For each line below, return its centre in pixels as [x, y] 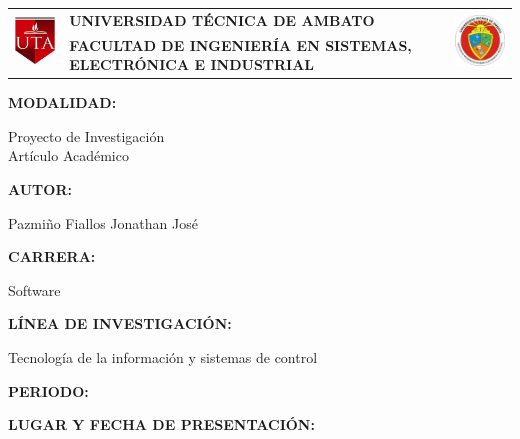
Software [34, 289]
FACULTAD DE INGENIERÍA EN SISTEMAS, [240, 44]
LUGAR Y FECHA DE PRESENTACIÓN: [161, 424]
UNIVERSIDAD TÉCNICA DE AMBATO [222, 19]
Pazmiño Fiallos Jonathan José [103, 222]
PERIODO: [48, 390]
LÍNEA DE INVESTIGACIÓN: [120, 323]
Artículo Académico [68, 155]
